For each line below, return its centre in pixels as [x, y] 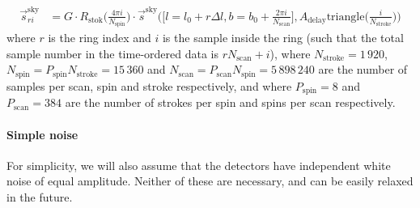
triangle [346, 17]
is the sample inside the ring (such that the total [283, 38]
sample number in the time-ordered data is [112, 53]
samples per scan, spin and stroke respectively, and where [149, 85]
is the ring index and [100, 38]
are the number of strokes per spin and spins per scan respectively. [230, 102]
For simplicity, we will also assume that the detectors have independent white [199, 165]
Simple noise [42, 134]
